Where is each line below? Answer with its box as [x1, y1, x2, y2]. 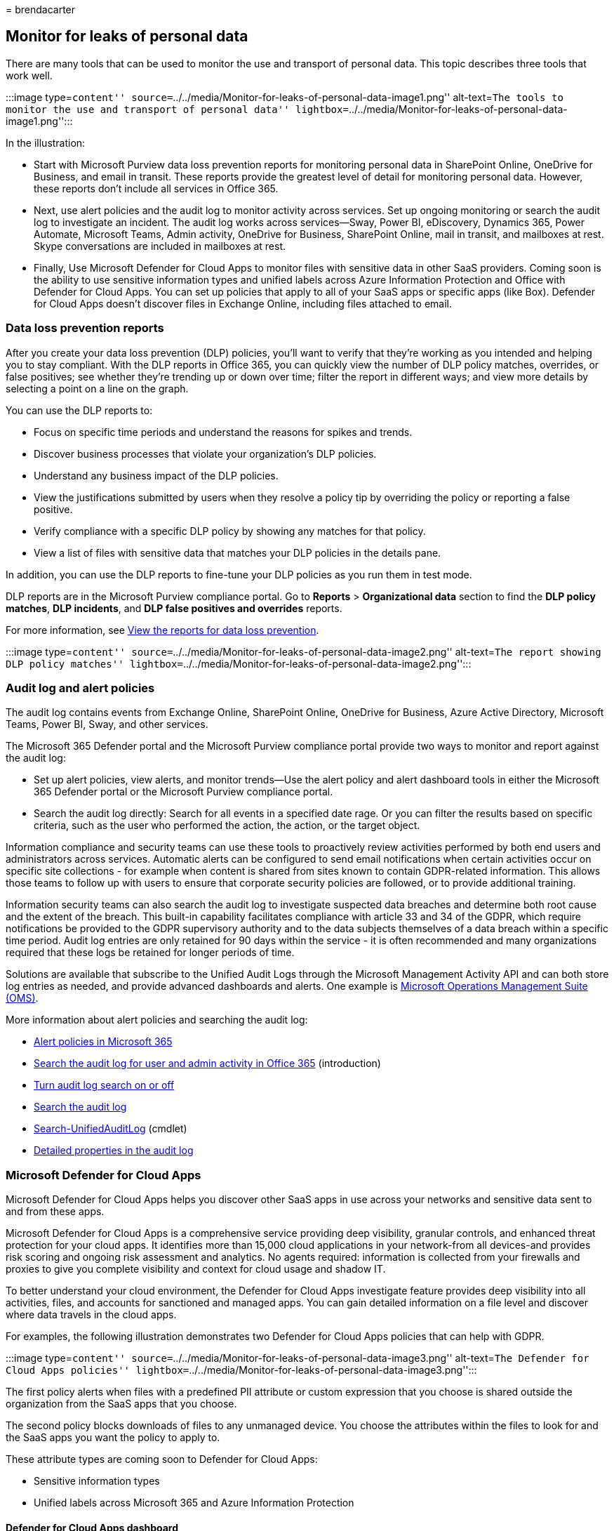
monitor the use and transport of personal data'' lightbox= [6, 103, 349, 115]
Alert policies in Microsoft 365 [34, 1035, 173, 1048]
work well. [6, 69, 53, 81]
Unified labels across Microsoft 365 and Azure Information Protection [34, 1497, 354, 1509]
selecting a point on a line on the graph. [6, 382, 189, 395]
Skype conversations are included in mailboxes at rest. [34, 239, 286, 252]
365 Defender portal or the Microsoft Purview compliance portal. [34, 786, 333, 798]
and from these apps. [6, 1205, 105, 1218]
